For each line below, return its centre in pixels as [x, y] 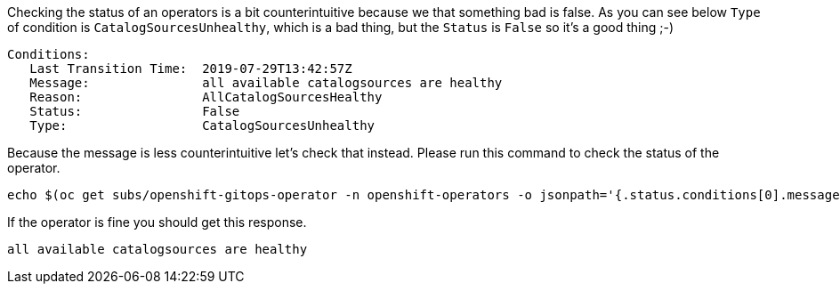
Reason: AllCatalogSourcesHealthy [206, 97]
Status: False [135, 111]
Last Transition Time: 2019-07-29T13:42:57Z [191, 69]
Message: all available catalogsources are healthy [266, 83]
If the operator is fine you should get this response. [157, 222]
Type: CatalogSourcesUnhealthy [202, 125]
